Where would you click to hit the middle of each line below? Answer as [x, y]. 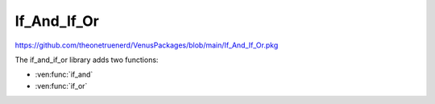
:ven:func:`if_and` [64, 75]
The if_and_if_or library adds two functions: [87, 60]
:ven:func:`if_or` [61, 85]
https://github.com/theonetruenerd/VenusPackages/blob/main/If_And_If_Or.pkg [147, 45]
